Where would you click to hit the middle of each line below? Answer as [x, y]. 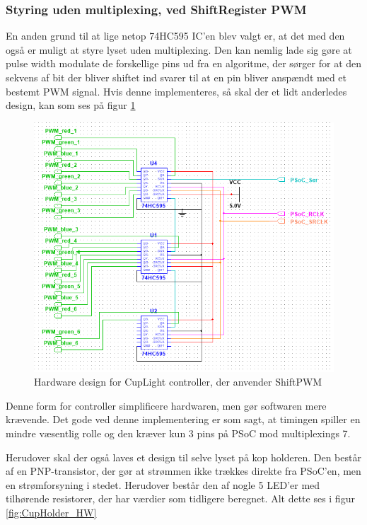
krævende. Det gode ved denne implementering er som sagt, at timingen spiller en [183, 419]
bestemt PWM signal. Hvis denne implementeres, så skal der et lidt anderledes [176, 91]
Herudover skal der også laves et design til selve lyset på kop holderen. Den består [183, 457]
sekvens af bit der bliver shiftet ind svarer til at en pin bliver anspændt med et [176, 77]
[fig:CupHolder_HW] [51, 513]
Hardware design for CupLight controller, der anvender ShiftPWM [178, 382]
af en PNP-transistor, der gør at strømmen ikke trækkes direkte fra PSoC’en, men [183, 471]
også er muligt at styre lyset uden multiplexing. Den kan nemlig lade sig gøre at [179, 49]
